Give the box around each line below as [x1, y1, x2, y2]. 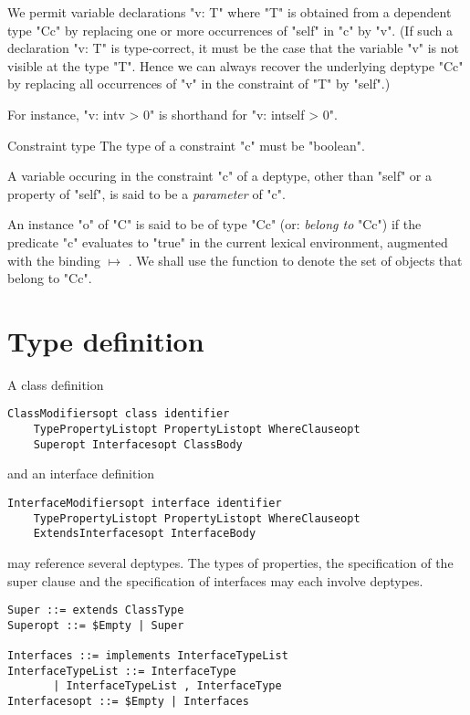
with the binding [7, 250, 100, 269]
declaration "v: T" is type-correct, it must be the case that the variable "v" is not [7, 38, 460, 58]
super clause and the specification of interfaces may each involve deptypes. [7, 571, 423, 590]
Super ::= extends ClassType [7, 604, 184, 617]
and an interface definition [7, 464, 155, 483]
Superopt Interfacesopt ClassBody [33, 437, 243, 451]
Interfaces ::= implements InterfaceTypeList [7, 649, 288, 663]
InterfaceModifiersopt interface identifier [7, 497, 282, 510]
